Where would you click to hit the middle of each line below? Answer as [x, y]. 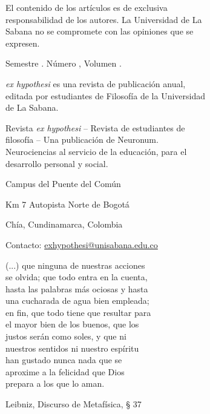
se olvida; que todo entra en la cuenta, [77, 277]
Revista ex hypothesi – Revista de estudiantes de [95, 127]
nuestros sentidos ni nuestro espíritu [72, 348]
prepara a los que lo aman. [55, 383]
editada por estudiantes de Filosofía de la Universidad [105, 95]
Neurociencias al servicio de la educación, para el [96, 151]
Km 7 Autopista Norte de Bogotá [67, 204]
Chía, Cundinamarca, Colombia [64, 224]
